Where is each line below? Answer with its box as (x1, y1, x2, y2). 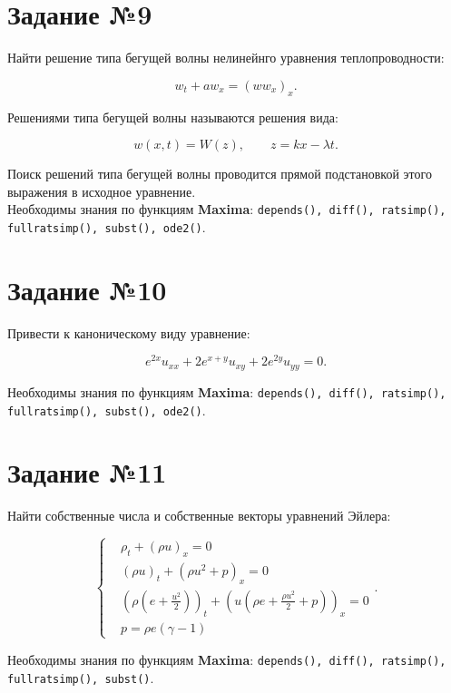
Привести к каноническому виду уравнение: (7, 323, 250, 342)
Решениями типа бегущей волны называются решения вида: (7, 107, 338, 126)
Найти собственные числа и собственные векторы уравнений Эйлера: (7, 506, 391, 525)
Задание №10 (7, 270, 167, 307)
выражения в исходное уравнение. (7, 181, 196, 200)
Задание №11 (7, 454, 167, 491)
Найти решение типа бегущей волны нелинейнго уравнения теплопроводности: (7, 48, 445, 67)
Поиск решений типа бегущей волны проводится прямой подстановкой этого (7, 164, 432, 183)
